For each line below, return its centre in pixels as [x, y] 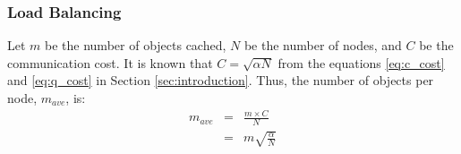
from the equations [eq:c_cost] [361, 62]
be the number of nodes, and [323, 45]
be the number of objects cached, [136, 45]
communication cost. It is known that [110, 62]
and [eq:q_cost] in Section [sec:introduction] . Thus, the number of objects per [221, 80]
